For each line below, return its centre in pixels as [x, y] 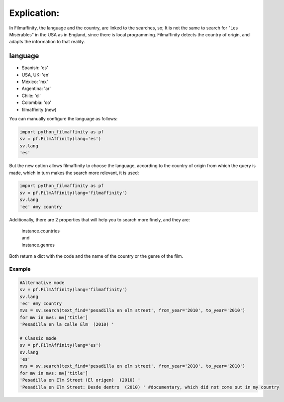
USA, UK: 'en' [36, 75]
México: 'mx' [35, 82]
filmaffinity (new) [39, 109]
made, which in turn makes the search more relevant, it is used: [74, 173]
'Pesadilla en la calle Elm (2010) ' [67, 324]
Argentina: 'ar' [36, 89]
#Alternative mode [42, 283]
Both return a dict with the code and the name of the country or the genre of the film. [96, 256]
